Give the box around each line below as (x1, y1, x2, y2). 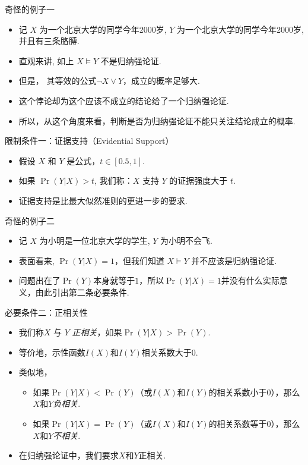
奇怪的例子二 (5, 214, 55, 227)
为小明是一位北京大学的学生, (39, 234, 150, 247)
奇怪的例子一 (5, 3, 55, 15)
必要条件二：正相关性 (5, 306, 88, 318)
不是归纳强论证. (100, 54, 161, 67)
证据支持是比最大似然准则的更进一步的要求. (18, 194, 188, 206)
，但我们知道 (114, 254, 164, 266)
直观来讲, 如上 (18, 54, 74, 67)
